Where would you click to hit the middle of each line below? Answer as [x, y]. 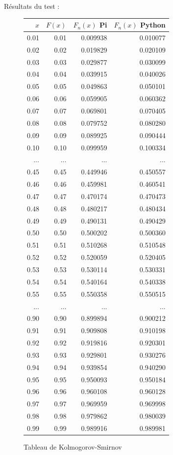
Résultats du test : [32, 6]
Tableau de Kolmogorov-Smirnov [73, 447]
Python [153, 25]
